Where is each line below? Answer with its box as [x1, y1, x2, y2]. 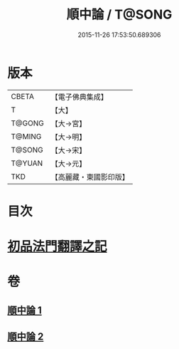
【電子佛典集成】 [50, 92, 108, 102]
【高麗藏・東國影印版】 [50, 172, 129, 182]
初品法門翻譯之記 [7, 239, 108, 255]
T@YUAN [11, 158, 43, 168]
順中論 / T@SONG [66, 6, 173, 23]
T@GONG [11, 118, 44, 128]
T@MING [11, 131, 42, 141]
